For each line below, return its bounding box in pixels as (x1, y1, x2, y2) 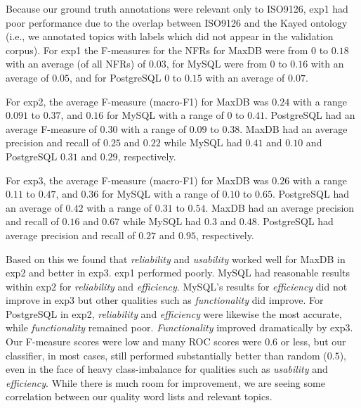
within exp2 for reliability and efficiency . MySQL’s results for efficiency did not (6, 279, 348, 293)
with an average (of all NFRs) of (6, 56, 146, 71)
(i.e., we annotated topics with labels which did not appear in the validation (6, 29, 334, 44)
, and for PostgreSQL (70, 70, 162, 84)
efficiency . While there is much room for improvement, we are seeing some (6, 375, 325, 390)
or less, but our (280, 334, 346, 349)
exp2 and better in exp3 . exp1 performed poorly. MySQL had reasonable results (6, 265, 350, 280)
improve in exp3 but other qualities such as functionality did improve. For (6, 293, 324, 307)
